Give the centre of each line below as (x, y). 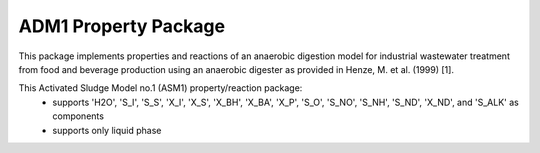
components (78, 116)
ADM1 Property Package (121, 26)
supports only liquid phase (107, 130)
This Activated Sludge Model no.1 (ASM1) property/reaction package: (160, 88)
